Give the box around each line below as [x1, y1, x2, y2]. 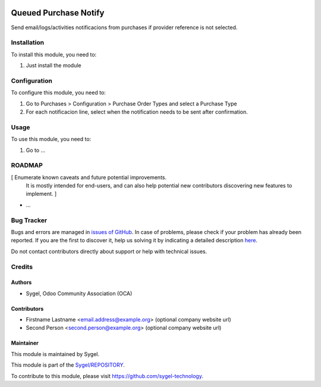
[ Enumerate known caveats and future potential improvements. [11, 173, 166, 181]
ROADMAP [11, 161, 43, 170]
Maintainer [11, 339, 39, 347]
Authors [11, 279, 32, 286]
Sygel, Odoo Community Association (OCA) [26, 289, 133, 297]
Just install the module [26, 62, 81, 69]
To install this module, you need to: [11, 51, 97, 58]
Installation [11, 39, 45, 47]
